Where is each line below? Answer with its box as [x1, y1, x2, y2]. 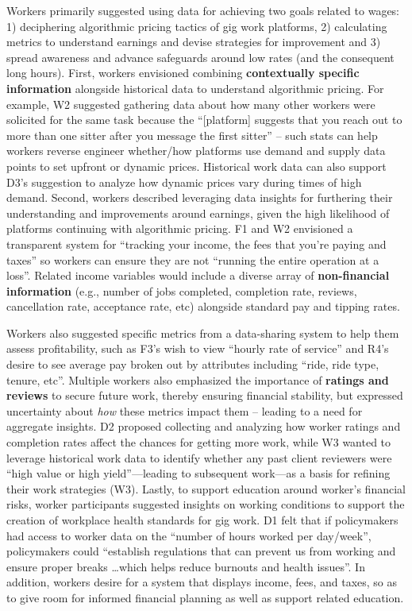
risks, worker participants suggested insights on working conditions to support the [6, 496, 405, 512]
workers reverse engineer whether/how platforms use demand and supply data [6, 142, 386, 159]
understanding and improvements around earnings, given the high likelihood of [6, 204, 390, 221]
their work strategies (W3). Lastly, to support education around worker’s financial [6, 480, 406, 497]
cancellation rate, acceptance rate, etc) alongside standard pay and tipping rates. [6, 298, 400, 315]
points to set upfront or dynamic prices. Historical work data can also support [6, 157, 387, 174]
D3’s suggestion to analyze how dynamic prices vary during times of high [6, 173, 362, 190]
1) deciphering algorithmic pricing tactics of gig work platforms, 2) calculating [6, 17, 387, 34]
